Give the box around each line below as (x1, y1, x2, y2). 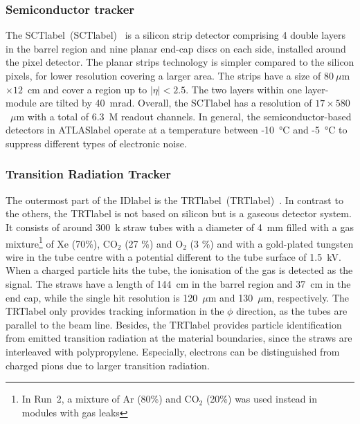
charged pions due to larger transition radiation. (6, 358, 210, 372)
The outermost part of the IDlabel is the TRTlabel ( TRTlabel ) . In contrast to (6, 192, 343, 207)
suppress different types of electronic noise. (6, 136, 187, 150)
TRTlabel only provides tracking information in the (6, 304, 224, 318)
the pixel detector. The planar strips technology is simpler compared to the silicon (6, 55, 354, 69)
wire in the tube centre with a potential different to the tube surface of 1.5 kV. (6, 249, 341, 264)
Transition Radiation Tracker (6, 165, 171, 183)
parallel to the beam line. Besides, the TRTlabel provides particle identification (6, 317, 342, 331)
